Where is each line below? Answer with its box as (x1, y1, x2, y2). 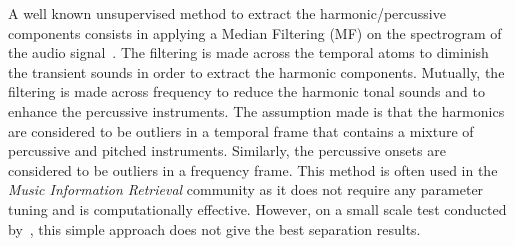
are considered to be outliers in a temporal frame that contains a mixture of (8, 120, 474, 141)
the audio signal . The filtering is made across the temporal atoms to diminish (8, 42, 489, 63)
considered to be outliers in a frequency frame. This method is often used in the (8, 159, 498, 180)
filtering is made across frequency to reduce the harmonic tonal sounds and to (8, 81, 485, 102)
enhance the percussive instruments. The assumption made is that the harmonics (8, 100, 505, 121)
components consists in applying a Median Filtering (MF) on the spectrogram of (8, 22, 502, 43)
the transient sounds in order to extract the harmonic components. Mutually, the (8, 61, 505, 82)
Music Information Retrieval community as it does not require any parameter (8, 179, 484, 200)
